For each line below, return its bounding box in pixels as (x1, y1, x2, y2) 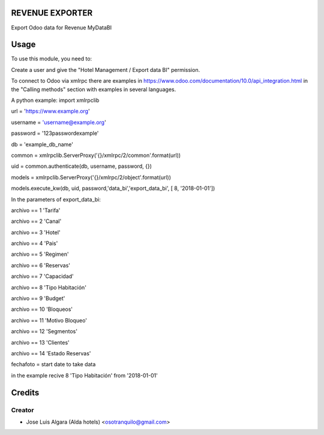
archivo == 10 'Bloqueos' (11, 306, 73, 313)
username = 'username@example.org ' (11, 119, 106, 126)
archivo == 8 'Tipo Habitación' (11, 283, 87, 291)
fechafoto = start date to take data (11, 361, 96, 368)
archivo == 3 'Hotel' (11, 228, 61, 236)
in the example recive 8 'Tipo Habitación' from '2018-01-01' (11, 371, 158, 379)
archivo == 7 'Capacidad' (11, 273, 74, 280)
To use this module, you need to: (11, 55, 92, 62)
